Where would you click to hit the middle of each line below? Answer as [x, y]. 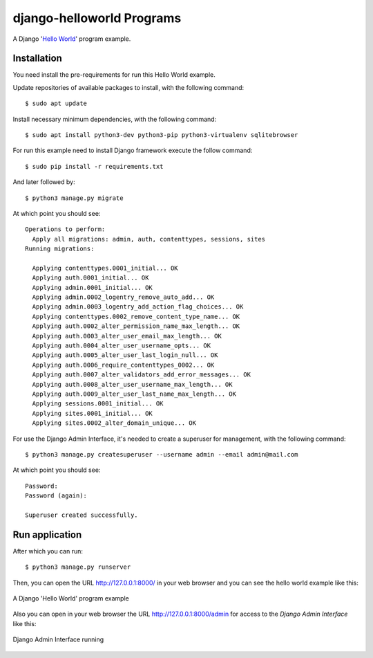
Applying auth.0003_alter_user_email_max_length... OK [127, 336]
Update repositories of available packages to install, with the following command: [128, 87]
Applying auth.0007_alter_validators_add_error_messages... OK [142, 375]
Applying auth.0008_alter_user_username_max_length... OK [132, 384]
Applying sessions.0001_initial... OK [98, 404]
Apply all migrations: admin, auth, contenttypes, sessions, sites [149, 239]
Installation [37, 58]
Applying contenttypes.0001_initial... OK [105, 268]
